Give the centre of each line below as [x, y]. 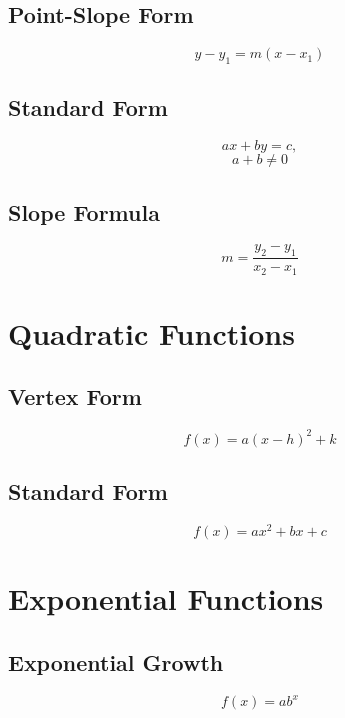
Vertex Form [75, 396]
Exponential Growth [116, 661]
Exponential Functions [166, 598]
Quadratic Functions [151, 332]
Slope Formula [84, 211]
